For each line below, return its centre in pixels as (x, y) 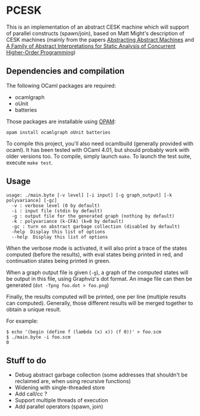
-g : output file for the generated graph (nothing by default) (93, 216)
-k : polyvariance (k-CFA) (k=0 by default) (68, 221)
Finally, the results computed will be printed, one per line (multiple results (96, 296)
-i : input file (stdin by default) (57, 211)
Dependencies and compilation (65, 71)
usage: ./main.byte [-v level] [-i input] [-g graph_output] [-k (89, 195)
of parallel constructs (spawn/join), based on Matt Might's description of (96, 33)
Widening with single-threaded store (60, 388)
